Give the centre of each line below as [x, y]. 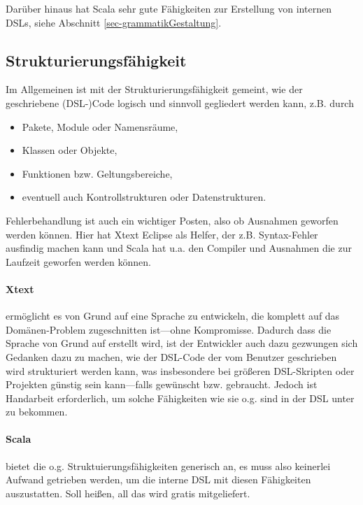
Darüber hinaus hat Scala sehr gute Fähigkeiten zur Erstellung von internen [169, 8]
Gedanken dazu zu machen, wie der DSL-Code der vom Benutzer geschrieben [171, 356]
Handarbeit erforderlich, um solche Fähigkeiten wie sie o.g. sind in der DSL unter [180, 398]
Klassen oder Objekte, [70, 150]
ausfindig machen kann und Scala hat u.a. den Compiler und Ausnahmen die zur [179, 248]
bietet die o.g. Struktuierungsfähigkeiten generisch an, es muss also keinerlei [168, 465]
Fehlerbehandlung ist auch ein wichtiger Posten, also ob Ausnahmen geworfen [172, 220]
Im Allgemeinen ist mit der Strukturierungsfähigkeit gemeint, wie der [154, 89]
